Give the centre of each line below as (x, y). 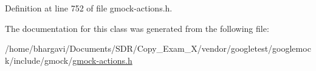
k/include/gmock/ (39, 60)
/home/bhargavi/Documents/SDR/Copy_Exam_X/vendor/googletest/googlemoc (158, 48)
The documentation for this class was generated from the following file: (137, 28)
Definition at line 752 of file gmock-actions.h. (89, 8)
